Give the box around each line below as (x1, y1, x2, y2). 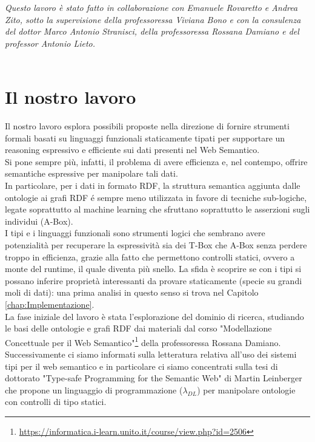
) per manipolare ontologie (197, 383, 296, 396)
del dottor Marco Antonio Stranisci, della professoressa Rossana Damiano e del (5, 25, 299, 38)
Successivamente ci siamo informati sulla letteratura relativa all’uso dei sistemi (5, 348, 297, 361)
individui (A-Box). (5, 214, 73, 227)
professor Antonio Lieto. (5, 36, 96, 49)
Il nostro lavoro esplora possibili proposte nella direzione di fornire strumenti (5, 120, 290, 132)
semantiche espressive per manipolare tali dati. (5, 167, 178, 180)
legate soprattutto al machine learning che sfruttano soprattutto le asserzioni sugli (5, 203, 310, 216)
